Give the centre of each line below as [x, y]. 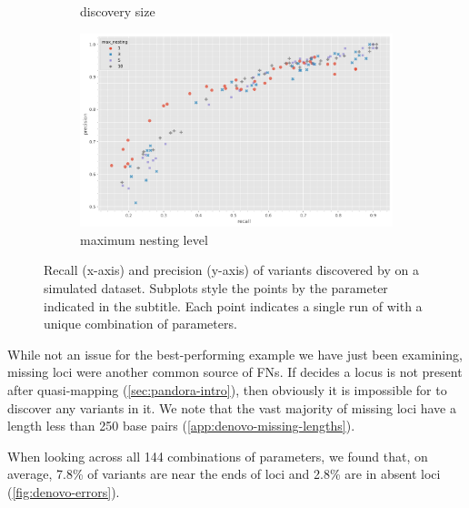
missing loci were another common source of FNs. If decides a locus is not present [235, 372]
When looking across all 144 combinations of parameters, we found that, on [218, 456]
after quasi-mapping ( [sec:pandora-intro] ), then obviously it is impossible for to [227, 389]
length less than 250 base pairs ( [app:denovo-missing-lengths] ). [181, 426]
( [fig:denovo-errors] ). [64, 491]
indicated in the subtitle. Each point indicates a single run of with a [233, 305]
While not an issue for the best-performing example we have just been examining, [235, 354]
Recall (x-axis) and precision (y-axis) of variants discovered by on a [231, 270]
